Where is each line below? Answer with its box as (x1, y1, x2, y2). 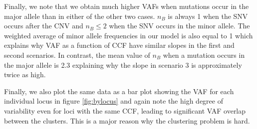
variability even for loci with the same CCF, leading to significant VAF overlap (4, 105, 246, 116)
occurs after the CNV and (4, 20, 83, 31)
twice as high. (4, 69, 46, 80)
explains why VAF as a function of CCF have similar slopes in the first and (4, 40, 235, 50)
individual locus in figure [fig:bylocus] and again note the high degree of (4, 96, 223, 106)
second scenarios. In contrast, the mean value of (4, 49, 150, 60)
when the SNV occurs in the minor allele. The (109, 20, 250, 31)
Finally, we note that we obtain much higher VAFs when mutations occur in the (4, 1, 249, 11)
